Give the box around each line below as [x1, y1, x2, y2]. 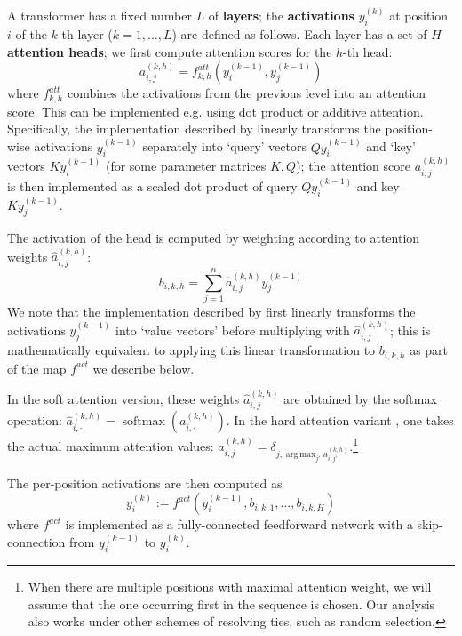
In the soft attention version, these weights [7, 390, 240, 408]
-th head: [343, 42, 393, 60]
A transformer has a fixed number [7, 6, 192, 25]
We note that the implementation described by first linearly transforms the [7, 302, 416, 320]
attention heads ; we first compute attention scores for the [7, 42, 332, 60]
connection [7, 533, 66, 551]
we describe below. [92, 358, 195, 377]
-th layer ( [57, 25, 113, 44]
